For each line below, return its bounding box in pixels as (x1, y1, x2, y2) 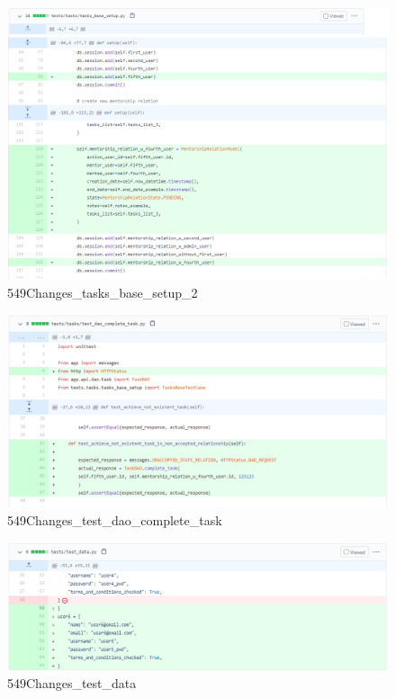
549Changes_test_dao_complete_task (7, 511, 222, 530)
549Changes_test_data (7, 674, 137, 693)
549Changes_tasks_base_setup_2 (7, 282, 198, 301)
